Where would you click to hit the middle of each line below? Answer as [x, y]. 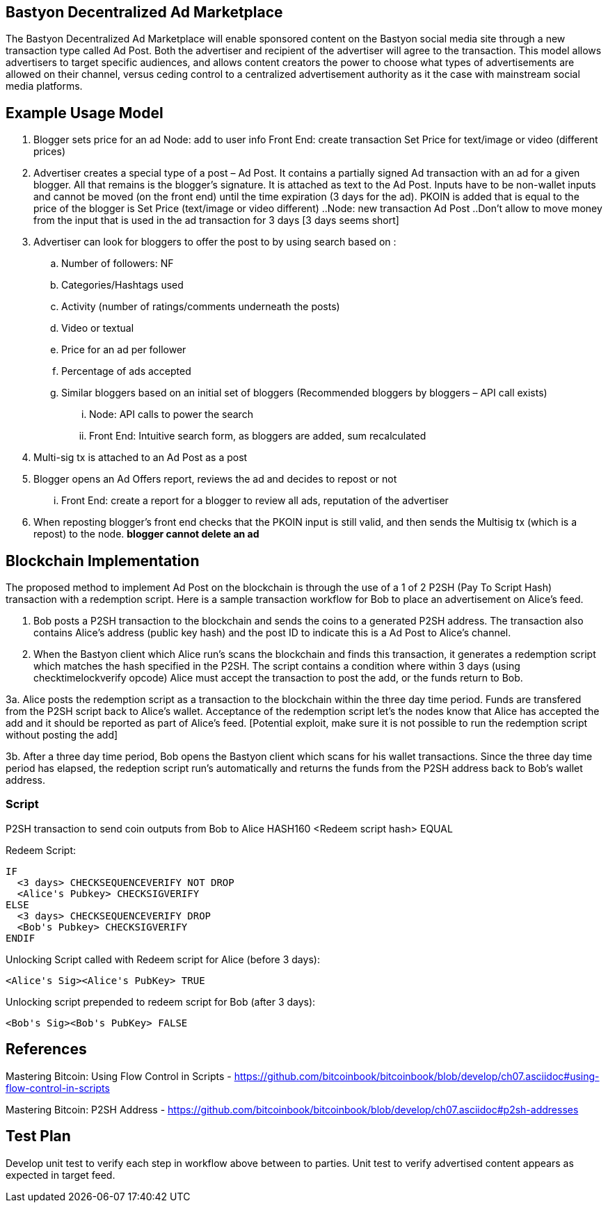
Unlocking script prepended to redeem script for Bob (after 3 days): [161, 1001]
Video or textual [98, 328]
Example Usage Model [85, 113]
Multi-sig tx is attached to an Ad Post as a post [141, 458]
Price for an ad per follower [124, 350]
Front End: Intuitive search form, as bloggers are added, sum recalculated [258, 436]
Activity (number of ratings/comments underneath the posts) [201, 307]
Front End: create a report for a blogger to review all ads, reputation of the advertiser [255, 501]
